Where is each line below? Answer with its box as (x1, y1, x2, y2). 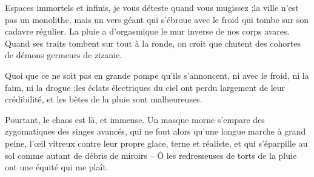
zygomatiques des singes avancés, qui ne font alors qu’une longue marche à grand (5, 125, 306, 138)
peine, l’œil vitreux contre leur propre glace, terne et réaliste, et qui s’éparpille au (5, 136, 308, 149)
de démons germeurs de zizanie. (5, 48, 122, 61)
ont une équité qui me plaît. (5, 161, 109, 173)
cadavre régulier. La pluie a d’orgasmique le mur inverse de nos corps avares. (5, 25, 290, 38)
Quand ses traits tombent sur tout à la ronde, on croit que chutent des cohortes (5, 36, 301, 49)
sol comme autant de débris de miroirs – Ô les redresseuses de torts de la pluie (5, 149, 297, 161)
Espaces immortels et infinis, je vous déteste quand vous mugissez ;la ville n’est (5, 1, 299, 13)
